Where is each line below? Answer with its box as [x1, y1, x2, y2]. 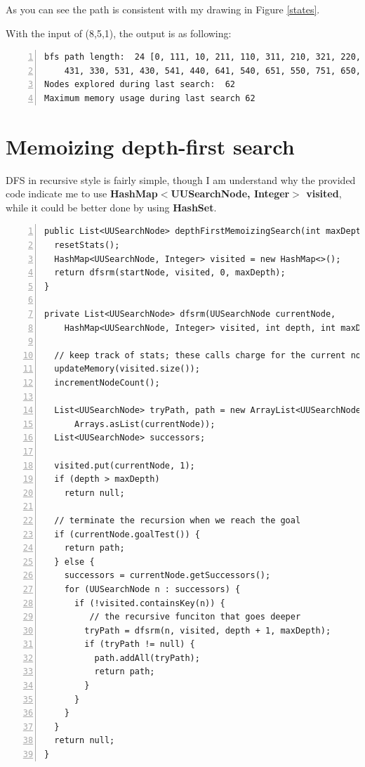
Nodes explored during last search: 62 [44, 79, 236, 90]
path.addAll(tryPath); [94, 653, 200, 663]
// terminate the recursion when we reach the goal [54, 515, 301, 525]
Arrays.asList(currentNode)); [74, 419, 215, 429]
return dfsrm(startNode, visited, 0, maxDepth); [54, 268, 286, 278]
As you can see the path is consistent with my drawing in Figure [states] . [6, 2, 320, 16]
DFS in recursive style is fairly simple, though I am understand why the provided [6, 172, 356, 187]
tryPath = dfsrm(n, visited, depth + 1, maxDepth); [84, 625, 331, 636]
